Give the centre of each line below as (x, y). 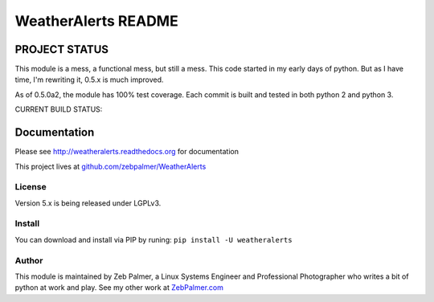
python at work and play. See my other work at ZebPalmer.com (119, 288)
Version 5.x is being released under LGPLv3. (88, 203)
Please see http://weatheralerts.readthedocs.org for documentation (127, 152)
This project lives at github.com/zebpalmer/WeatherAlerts (111, 166)
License (31, 187)
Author (29, 260)
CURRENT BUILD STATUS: (59, 109)
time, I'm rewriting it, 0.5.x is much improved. (89, 80)
